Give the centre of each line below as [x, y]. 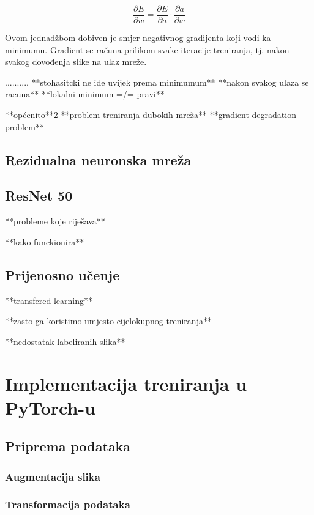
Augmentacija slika [53, 476]
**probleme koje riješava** [55, 221]
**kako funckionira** [45, 241]
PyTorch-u [50, 407]
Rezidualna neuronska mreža [98, 159]
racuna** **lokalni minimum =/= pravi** [85, 94]
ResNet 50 [39, 195]
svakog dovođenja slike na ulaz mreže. [76, 61]
